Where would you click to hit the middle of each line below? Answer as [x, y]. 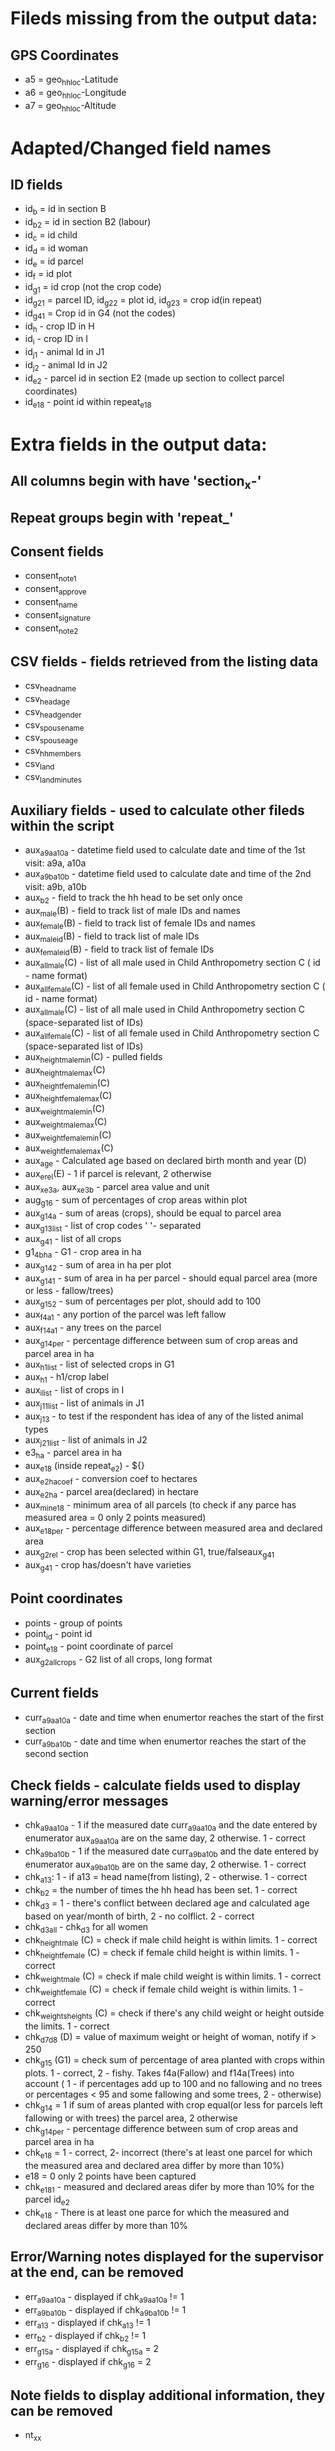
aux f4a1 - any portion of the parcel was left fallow [125, 1315]
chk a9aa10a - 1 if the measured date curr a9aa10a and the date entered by [171, 1826]
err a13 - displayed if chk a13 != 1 [87, 2324]
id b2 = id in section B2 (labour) [88, 223]
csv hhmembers [53, 752]
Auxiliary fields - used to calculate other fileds [157, 810]
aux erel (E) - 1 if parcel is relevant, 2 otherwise [118, 1175]
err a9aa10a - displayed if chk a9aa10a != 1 [104, 2297]
